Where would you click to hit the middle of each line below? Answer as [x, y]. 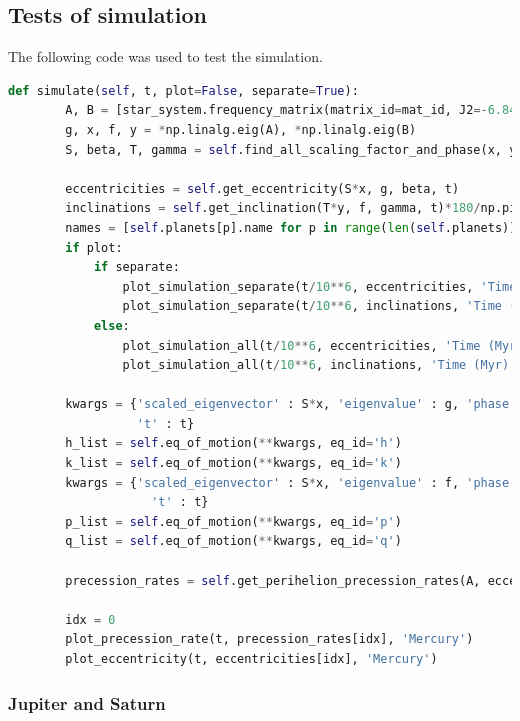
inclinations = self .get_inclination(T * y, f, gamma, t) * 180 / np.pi [291, 208]
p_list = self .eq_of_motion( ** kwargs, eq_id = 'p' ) [233, 521]
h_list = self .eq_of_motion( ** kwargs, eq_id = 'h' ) [233, 443]
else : [111, 325]
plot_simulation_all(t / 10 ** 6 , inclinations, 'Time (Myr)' [319, 365]
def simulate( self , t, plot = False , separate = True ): [183, 90]
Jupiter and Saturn [87, 702]
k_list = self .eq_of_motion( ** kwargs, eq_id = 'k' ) [233, 463]
